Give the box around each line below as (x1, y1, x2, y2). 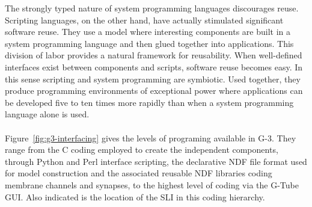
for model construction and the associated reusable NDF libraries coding (5, 167, 272, 179)
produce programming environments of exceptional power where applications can (5, 84, 303, 97)
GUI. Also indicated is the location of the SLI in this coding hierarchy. (5, 190, 265, 203)
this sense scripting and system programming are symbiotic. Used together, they (5, 72, 301, 85)
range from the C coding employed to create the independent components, (5, 143, 278, 156)
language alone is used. (5, 108, 90, 120)
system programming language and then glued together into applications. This (5, 37, 294, 49)
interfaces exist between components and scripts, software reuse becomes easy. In (5, 60, 303, 73)
